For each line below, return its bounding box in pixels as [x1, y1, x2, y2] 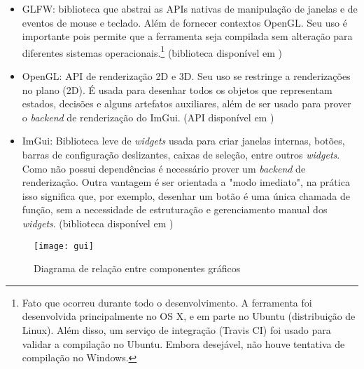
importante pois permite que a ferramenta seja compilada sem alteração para [22, 29, 353, 43]
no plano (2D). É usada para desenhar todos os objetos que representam [22, 82, 332, 97]
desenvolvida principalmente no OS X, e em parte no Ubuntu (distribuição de [22, 309, 356, 323]
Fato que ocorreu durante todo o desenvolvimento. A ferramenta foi [22, 295, 312, 309]
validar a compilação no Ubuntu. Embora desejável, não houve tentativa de [22, 336, 345, 351]
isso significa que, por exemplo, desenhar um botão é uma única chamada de [22, 188, 350, 203]
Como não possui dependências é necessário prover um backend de [22, 161, 306, 175]
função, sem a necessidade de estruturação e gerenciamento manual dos [22, 202, 328, 217]
